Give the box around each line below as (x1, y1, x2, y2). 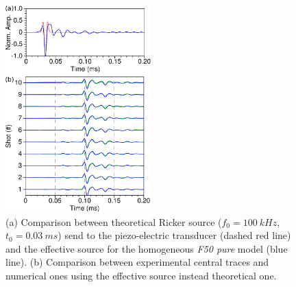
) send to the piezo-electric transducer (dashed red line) (58, 228, 291, 242)
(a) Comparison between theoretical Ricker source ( (5, 214, 222, 229)
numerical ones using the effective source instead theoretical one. (5, 268, 277, 283)
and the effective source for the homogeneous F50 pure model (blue (5, 241, 288, 255)
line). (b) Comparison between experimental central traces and (5, 255, 269, 269)
